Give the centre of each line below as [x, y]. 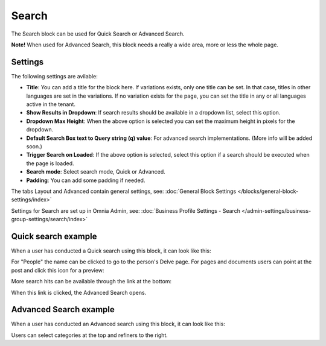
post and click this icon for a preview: [58, 270]
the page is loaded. [50, 163]
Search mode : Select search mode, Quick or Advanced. [96, 172]
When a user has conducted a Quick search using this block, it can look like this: [111, 251]
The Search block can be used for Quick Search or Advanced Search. [98, 34]
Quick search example [54, 236]
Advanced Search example [63, 310]
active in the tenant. [51, 104]
